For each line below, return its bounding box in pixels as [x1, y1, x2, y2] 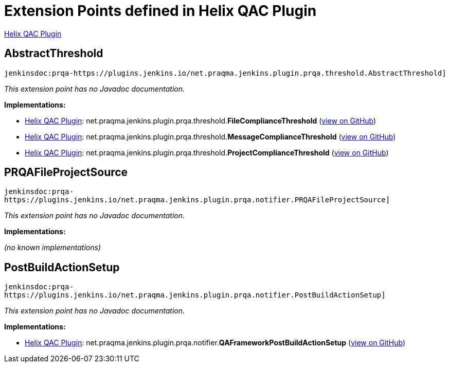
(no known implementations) [4, 243, 101, 252]
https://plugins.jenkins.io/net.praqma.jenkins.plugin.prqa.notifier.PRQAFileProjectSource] [4, 196, 390, 204]
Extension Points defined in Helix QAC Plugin [4, 2, 317, 20]
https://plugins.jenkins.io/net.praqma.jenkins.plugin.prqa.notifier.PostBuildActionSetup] [4, 291, 386, 300]
